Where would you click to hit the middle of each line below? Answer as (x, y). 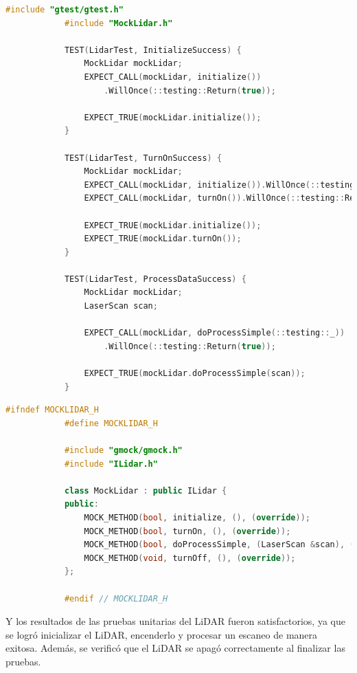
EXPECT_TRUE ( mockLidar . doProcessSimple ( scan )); (195, 374)
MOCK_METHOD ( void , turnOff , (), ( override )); (190, 558)
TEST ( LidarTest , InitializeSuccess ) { (153, 50)
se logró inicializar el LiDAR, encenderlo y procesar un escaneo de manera (162, 634)
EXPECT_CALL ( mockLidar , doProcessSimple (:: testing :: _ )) (215, 333)
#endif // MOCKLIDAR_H (116, 598)
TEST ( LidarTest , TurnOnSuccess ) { (143, 158)
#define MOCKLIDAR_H (111, 423)
